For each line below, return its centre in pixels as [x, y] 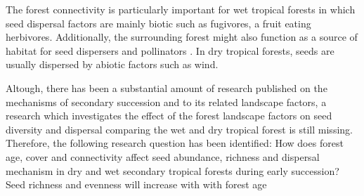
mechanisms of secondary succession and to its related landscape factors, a [166, 102]
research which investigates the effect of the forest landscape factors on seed [169, 116]
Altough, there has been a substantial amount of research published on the [167, 87]
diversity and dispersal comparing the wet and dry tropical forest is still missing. [179, 129]
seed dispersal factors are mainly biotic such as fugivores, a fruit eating [158, 23]
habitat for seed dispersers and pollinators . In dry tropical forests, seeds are [170, 50]
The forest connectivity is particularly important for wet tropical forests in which [181, 9]
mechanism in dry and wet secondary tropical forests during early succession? [173, 170]
